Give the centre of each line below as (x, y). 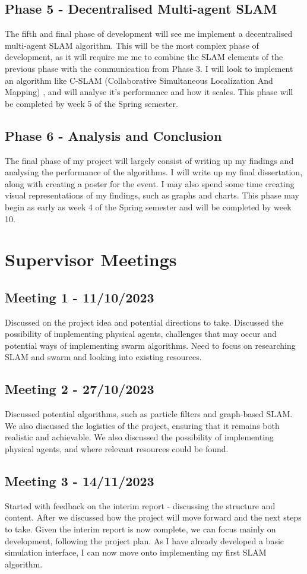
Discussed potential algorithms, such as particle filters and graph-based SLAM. (149, 414)
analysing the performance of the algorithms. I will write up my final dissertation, (154, 172)
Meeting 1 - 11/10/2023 (80, 297)
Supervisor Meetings (91, 259)
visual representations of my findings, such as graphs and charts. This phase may (152, 195)
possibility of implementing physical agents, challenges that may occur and (141, 334)
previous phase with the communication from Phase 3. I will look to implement (149, 68)
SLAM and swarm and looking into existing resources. (103, 357)
